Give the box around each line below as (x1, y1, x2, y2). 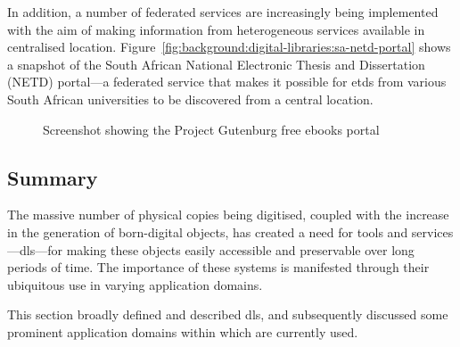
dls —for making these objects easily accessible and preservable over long (20, 240, 415, 259)
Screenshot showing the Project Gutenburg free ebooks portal (43, 120, 380, 138)
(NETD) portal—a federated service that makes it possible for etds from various (7, 72, 447, 91)
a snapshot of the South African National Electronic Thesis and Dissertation (7, 54, 425, 73)
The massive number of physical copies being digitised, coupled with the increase (7, 205, 449, 224)
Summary (7, 163, 98, 191)
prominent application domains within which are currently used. (7, 322, 358, 341)
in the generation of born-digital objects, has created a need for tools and (7, 222, 408, 241)
